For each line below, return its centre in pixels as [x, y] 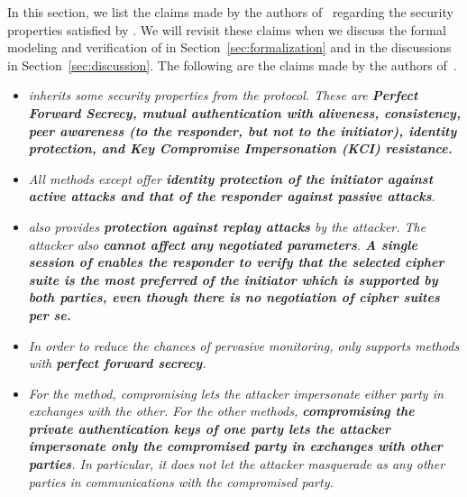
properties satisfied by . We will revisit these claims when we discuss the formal [227, 29]
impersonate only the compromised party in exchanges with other [235, 446]
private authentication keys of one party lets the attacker [210, 428]
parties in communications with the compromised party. [181, 481]
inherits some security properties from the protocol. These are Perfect [223, 95]
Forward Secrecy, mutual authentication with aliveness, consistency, [244, 112]
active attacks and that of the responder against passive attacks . [232, 196]
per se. [50, 314]
